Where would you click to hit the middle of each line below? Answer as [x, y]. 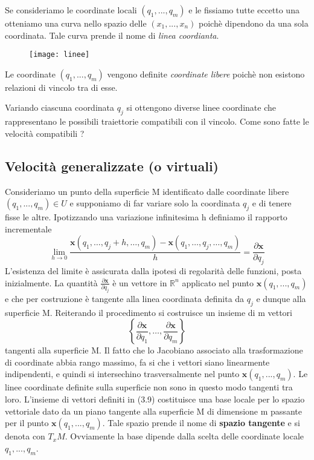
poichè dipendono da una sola [253, 23]
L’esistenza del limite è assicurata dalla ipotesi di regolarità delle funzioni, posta [153, 271]
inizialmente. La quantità [51, 282]
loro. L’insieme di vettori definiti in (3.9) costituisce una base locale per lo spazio [155, 399]
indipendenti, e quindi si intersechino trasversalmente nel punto [122, 374]
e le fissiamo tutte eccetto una [244, 10]
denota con [25, 436]
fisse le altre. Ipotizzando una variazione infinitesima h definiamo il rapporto [146, 217]
